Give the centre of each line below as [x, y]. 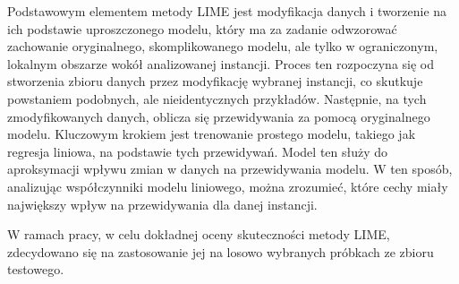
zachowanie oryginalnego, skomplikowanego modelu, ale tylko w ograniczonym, [223, 46]
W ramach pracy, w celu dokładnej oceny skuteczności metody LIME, [199, 234]
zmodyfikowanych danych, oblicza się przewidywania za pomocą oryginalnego [219, 116]
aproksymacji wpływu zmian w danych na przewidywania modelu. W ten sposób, [230, 169]
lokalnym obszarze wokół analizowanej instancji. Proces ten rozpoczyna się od [221, 63]
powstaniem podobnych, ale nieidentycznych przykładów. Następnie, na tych [217, 98]
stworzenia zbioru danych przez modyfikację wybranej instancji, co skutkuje [215, 81]
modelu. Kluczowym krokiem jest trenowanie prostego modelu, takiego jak [212, 134]
